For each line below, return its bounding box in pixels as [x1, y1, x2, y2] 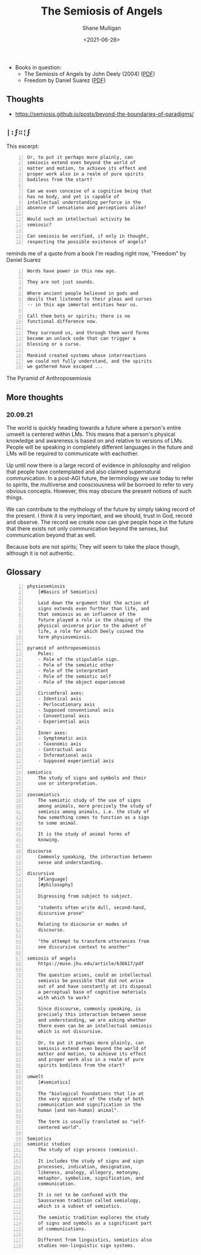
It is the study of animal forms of [38, 831, 131, 837]
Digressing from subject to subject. [38, 893, 133, 899]
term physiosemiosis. [38, 634, 93, 640]
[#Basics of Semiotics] [38, 589, 98, 595]
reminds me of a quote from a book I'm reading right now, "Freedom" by [6, 250, 186, 257]
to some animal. [38, 820, 79, 826]
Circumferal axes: [38, 690, 85, 697]
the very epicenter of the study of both [38, 1096, 144, 1102]
